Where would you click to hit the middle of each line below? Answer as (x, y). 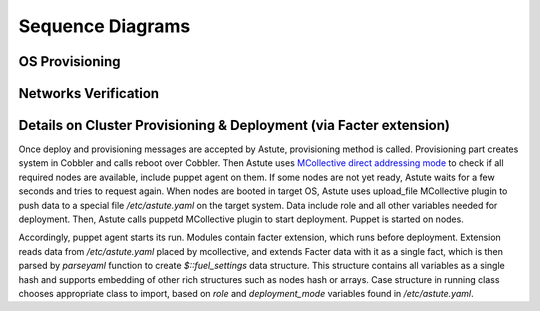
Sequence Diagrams (104, 26)
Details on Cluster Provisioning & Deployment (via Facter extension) (234, 125)
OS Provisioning (69, 61)
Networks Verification (89, 93)
